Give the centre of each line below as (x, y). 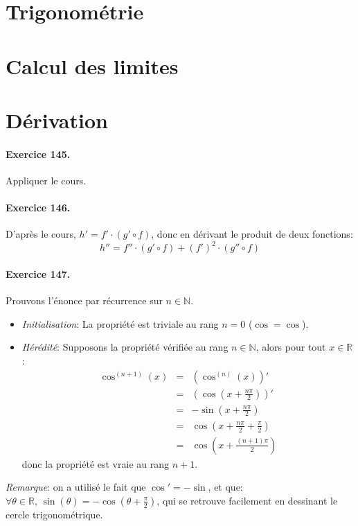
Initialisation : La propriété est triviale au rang (120, 323)
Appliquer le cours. (46, 180)
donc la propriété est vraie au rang (95, 463)
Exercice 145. (38, 154)
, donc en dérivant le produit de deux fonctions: (252, 234)
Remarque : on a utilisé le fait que (76, 487)
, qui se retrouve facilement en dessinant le (247, 500)
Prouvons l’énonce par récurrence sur (84, 300)
